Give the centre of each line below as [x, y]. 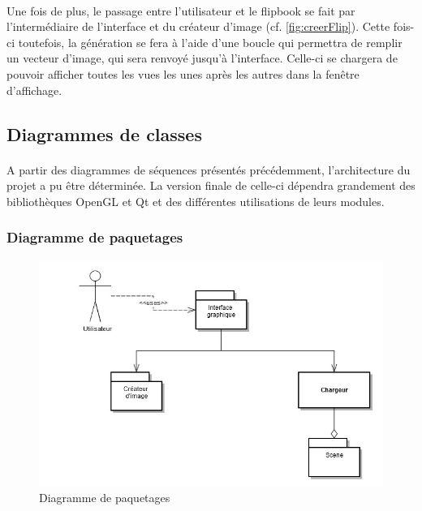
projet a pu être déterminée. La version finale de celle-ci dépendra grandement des [211, 185]
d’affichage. [34, 90]
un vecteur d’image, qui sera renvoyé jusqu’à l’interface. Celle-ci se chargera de [202, 58]
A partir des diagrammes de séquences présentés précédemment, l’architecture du [209, 169]
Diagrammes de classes [104, 133]
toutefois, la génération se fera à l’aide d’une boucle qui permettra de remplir [210, 42]
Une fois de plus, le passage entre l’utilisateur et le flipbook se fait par [181, 10]
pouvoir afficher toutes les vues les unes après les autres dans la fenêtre [183, 73]
